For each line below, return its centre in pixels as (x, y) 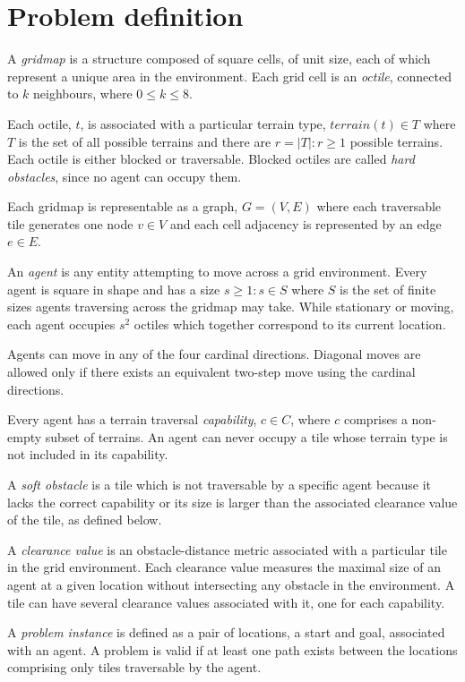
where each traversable (379, 206)
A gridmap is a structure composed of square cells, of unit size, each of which (219, 59)
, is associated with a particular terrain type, (203, 123)
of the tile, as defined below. (85, 520)
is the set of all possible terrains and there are (145, 141)
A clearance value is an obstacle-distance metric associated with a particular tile (227, 549)
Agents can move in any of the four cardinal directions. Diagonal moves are (214, 354)
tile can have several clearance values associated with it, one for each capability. (226, 602)
